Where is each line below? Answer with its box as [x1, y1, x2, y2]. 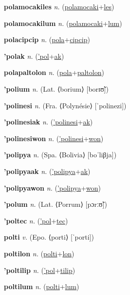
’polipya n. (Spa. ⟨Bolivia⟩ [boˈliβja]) [4, 149, 117, 160]
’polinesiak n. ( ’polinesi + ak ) [4, 117, 93, 127]
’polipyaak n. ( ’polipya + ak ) [4, 166, 91, 176]
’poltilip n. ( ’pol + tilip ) [4, 265, 75, 275]
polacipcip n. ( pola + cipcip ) [4, 34, 90, 45]
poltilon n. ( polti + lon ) [4, 248, 74, 258]
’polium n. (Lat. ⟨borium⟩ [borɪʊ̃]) [4, 83, 109, 94]
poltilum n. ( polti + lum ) [4, 281, 79, 292]
